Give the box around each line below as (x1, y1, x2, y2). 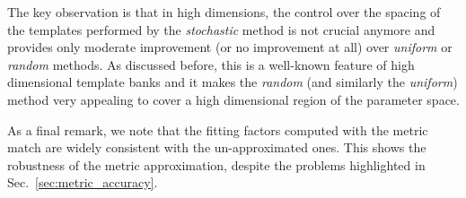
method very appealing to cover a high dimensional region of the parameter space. (7, 90, 460, 108)
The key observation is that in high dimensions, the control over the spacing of (7, 3, 441, 21)
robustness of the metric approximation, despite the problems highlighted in (7, 155, 426, 174)
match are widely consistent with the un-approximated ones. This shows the (7, 138, 426, 157)
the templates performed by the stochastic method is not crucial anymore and (7, 20, 435, 39)
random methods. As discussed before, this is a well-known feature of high (7, 55, 415, 73)
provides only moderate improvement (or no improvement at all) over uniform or (7, 38, 453, 56)
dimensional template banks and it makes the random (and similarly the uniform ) (7, 73, 458, 91)
